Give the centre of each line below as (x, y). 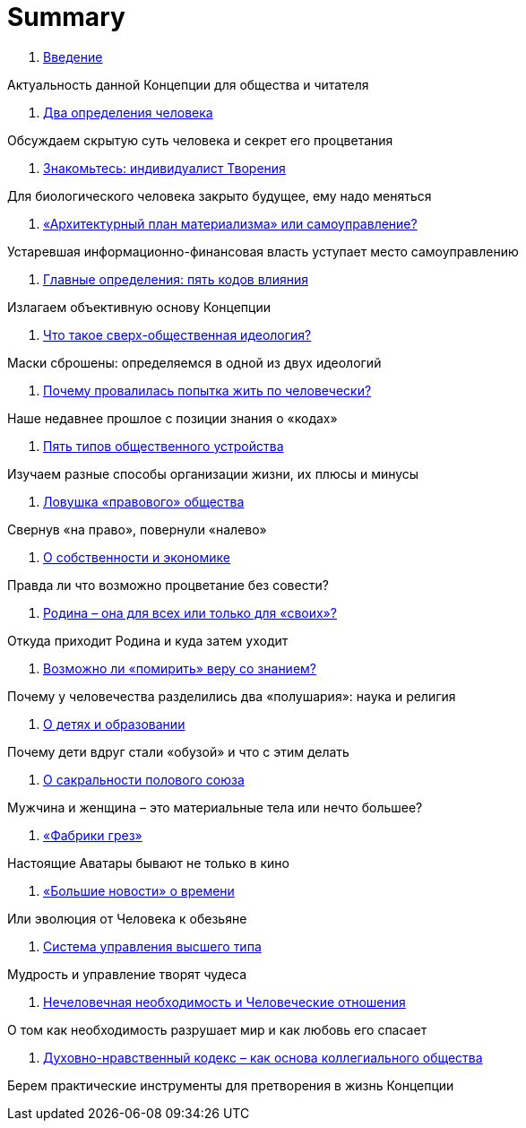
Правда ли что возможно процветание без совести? (168, 585)
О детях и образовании (114, 724)
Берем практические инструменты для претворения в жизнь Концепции (231, 1085)
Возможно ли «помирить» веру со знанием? (180, 668)
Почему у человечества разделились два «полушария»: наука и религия (232, 696)
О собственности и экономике (137, 557)
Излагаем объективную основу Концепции (139, 307)
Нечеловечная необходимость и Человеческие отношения (224, 1002)
